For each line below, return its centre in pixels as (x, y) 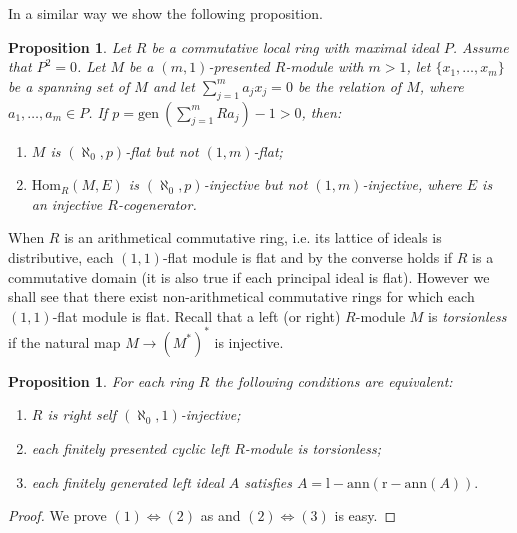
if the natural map (64, 341)
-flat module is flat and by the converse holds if (307, 256)
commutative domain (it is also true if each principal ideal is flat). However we (249, 276)
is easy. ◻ (365, 515)
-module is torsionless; (312, 448)
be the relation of (349, 85)
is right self (81, 414)
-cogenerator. (157, 203)
